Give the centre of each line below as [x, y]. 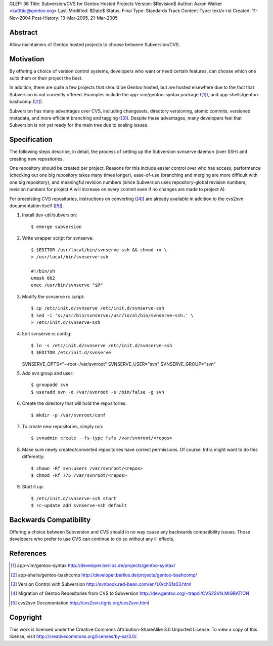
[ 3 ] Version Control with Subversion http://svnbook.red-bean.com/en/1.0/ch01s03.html [101, 584]
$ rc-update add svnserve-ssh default [79, 506]
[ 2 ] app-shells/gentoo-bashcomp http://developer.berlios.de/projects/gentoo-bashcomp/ [104, 575]
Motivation [27, 59]
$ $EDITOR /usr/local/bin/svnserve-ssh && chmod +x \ [99, 250]
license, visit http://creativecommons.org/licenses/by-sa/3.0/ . [74, 636]
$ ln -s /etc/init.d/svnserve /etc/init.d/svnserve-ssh [102, 345]
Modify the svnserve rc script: [53, 296]
